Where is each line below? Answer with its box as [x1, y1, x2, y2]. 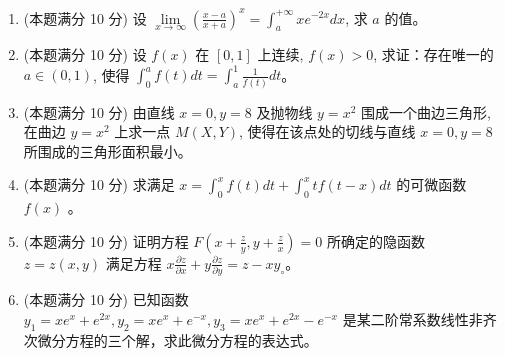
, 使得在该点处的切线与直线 [239, 121, 416, 142]
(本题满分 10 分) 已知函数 [23, 289, 189, 310]
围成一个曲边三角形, [361, 101, 491, 122]
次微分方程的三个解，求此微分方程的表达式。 [23, 329, 318, 350]
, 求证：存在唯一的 [373, 44, 494, 65]
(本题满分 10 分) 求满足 [23, 174, 175, 195]
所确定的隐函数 [326, 230, 425, 251]
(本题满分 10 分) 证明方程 [23, 230, 189, 251]
